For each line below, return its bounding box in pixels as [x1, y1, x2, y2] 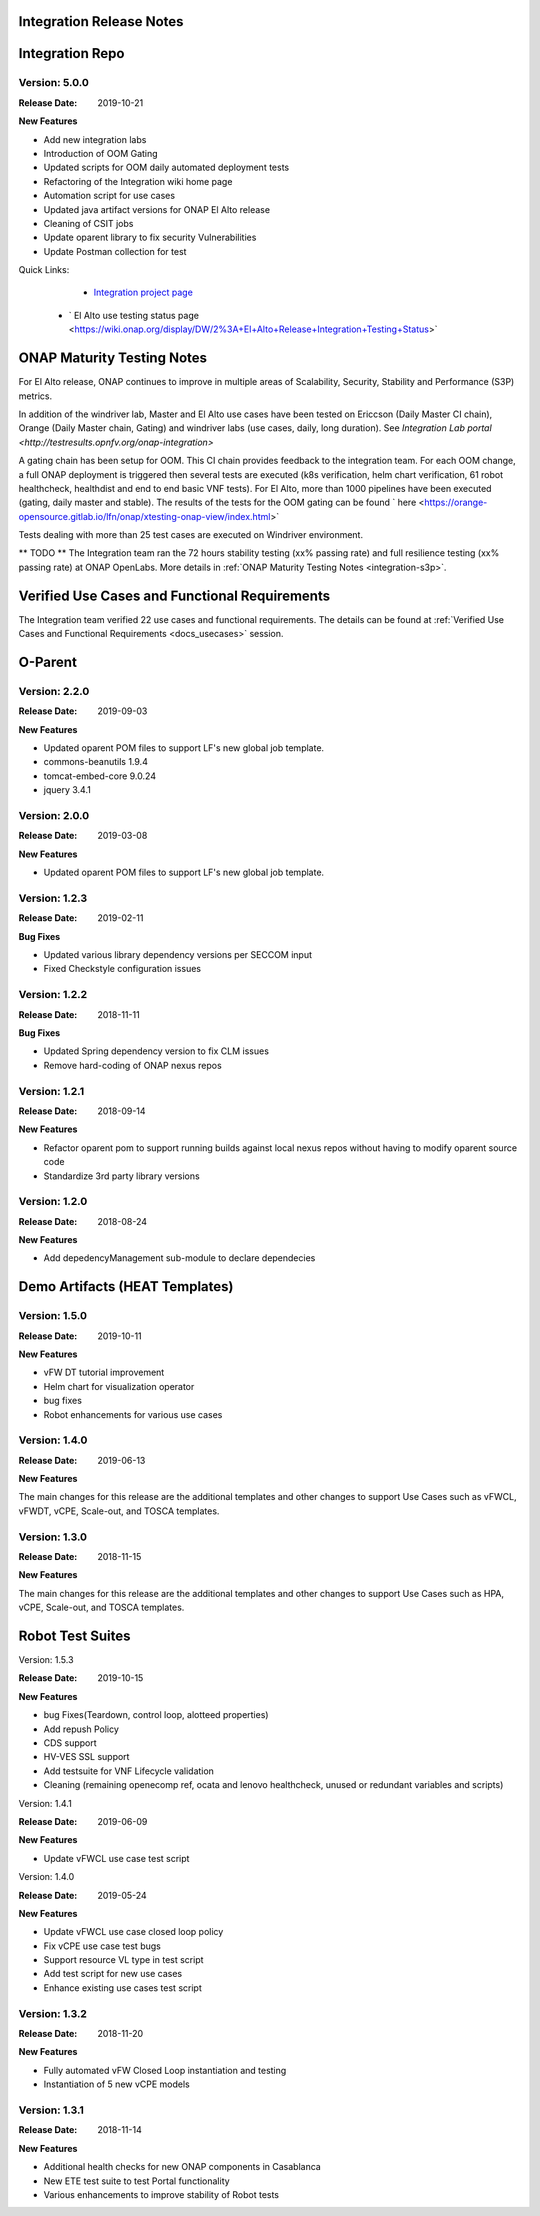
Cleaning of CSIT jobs [43, 217, 134, 229]
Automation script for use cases [43, 190, 175, 202]
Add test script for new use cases [43, 1968, 183, 1980]
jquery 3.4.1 [43, 784, 92, 796]
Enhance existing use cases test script [43, 1981, 202, 1994]
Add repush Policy [43, 1723, 120, 1735]
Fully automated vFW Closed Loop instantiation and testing [43, 2064, 287, 2076]
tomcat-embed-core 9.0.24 [43, 770, 157, 782]
